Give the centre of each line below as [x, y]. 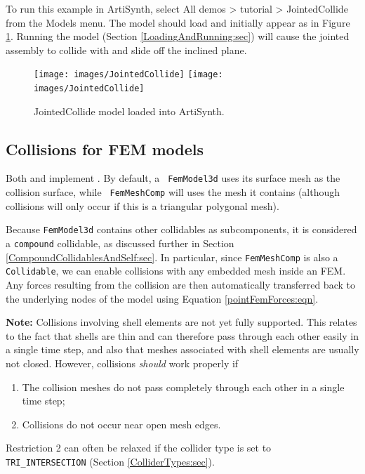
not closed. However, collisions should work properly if [122, 363]
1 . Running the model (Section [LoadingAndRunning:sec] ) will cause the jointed [178, 36]
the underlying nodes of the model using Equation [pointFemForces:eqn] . [162, 298]
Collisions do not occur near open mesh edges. [121, 424]
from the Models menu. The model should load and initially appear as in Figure [178, 22]
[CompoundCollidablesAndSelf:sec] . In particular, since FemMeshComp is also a [172, 257]
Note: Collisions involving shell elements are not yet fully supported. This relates [181, 322]
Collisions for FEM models [105, 149]
